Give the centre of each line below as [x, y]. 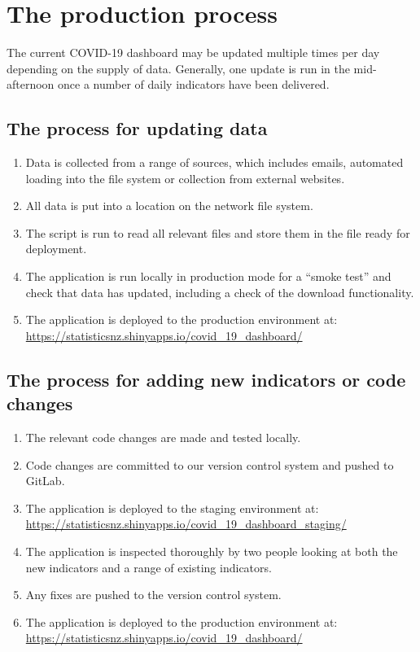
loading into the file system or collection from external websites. [185, 178]
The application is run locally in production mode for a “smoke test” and [208, 276]
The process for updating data [137, 128]
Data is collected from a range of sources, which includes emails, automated [214, 162]
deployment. [56, 249]
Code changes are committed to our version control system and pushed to [210, 464]
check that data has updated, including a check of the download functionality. [220, 292]
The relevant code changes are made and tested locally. [163, 438]
